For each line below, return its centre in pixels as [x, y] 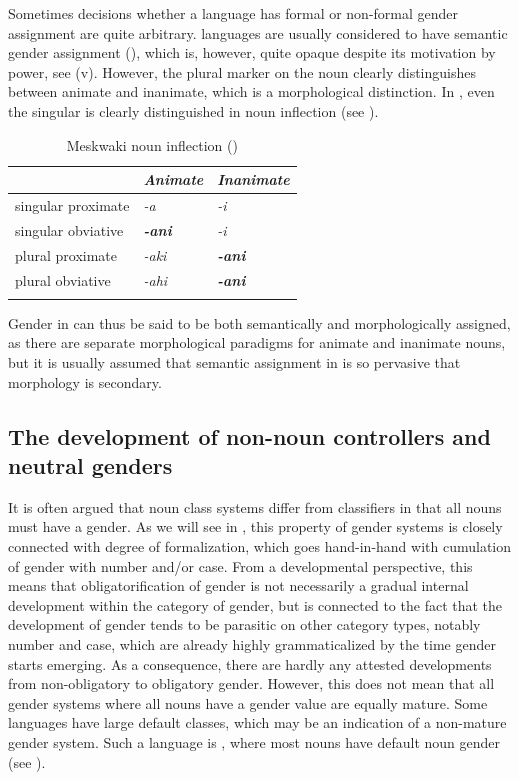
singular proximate [72, 205]
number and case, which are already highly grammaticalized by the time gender [252, 644]
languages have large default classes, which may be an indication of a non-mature [257, 722]
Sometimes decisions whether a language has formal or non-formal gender [233, 13]
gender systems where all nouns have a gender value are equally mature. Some [248, 702]
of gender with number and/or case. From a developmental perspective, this [240, 565]
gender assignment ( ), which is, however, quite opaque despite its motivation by [252, 52]
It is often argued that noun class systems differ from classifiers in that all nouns [255, 506]
